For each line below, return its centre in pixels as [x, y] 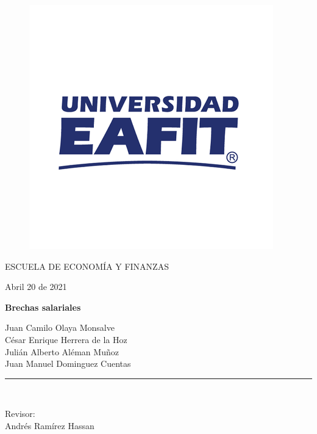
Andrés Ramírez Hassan [50, 425]
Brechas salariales [43, 307]
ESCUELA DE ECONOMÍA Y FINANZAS [87, 266]
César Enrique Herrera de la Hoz [66, 339]
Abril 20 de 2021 [36, 287]
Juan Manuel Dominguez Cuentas [68, 363]
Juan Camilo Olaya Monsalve [60, 327]
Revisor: [20, 414]
